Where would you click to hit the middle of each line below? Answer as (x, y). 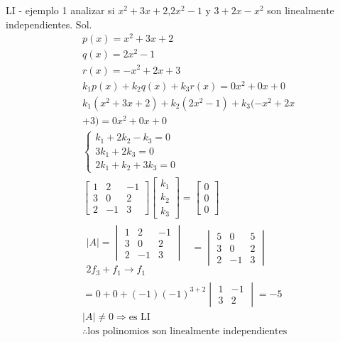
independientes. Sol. (49, 24)
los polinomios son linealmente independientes (187, 331)
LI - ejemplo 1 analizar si (60, 10)
